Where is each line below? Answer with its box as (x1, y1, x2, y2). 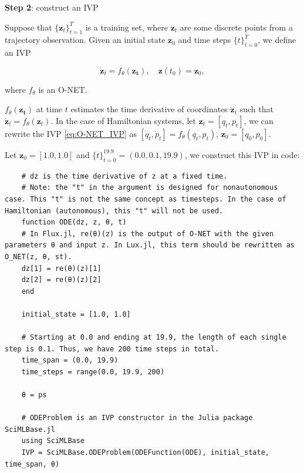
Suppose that (5, 21, 52, 33)
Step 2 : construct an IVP (5, 1, 99, 13)
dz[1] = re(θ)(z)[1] (21, 264, 102, 273)
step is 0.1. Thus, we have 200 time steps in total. (5, 344, 219, 353)
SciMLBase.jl (5, 425, 55, 434)
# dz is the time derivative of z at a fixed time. (21, 172, 228, 180)
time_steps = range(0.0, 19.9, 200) (21, 367, 165, 376)
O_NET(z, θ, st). (5, 252, 72, 261)
